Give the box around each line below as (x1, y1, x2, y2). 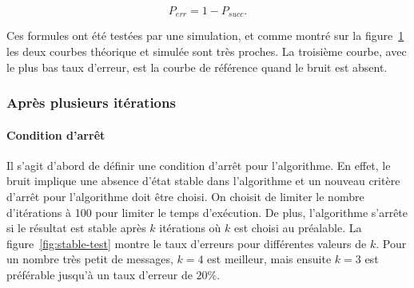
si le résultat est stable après (6, 219, 146, 236)
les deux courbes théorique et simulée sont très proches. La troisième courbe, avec (6, 43, 407, 60)
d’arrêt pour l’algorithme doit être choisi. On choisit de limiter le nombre (6, 188, 364, 205)
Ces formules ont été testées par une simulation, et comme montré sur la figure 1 (6, 27, 404, 44)
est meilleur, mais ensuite (207, 251, 332, 267)
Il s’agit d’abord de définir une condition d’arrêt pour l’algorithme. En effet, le (6, 156, 391, 173)
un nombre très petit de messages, (6, 251, 173, 267)
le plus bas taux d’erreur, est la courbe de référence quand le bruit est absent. (6, 58, 388, 75)
